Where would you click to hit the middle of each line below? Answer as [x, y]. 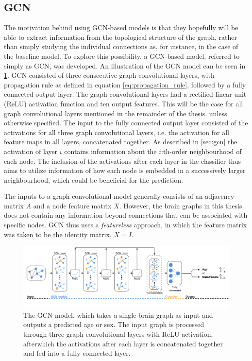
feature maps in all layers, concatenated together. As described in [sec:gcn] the [121, 142]
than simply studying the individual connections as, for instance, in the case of [121, 46]
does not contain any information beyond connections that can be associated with [126, 215]
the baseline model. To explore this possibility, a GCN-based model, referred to [122, 56]
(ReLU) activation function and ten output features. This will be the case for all [124, 103]
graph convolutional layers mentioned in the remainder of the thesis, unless [116, 113]
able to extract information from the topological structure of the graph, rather [120, 37]
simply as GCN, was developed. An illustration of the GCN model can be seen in [125, 65]
